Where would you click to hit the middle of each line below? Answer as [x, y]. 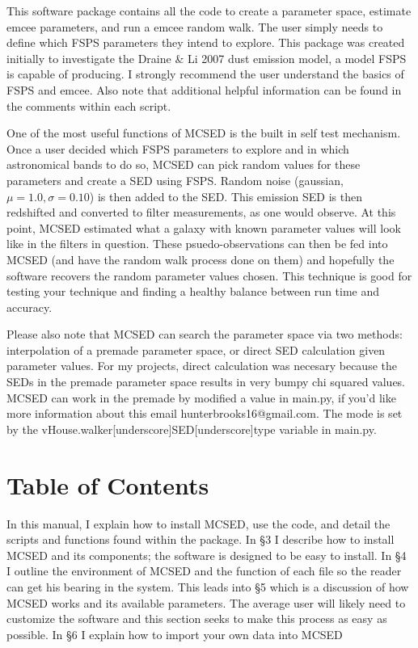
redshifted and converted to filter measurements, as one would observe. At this [201, 212]
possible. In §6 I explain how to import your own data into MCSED [175, 634]
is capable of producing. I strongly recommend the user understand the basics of [205, 74]
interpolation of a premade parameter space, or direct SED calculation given [196, 349]
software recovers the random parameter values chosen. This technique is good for [209, 275]
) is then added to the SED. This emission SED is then [226, 196]
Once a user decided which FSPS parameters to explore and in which [178, 148]
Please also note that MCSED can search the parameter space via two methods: [205, 334]
